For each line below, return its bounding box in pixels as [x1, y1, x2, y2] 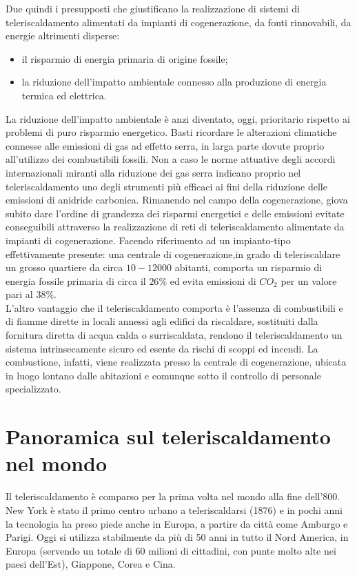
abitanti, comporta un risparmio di [174, 260, 323, 275]
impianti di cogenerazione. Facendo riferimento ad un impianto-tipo [6, 232, 291, 247]
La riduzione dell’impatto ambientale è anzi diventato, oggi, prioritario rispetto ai [6, 111, 350, 126]
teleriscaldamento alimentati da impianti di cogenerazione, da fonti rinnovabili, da [6, 14, 351, 29]
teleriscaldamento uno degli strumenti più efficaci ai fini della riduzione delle [6, 179, 327, 193]
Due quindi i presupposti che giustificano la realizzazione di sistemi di [6, 1, 300, 15]
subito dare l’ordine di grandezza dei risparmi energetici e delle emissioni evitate [6, 206, 345, 220]
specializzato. [6, 381, 61, 396]
